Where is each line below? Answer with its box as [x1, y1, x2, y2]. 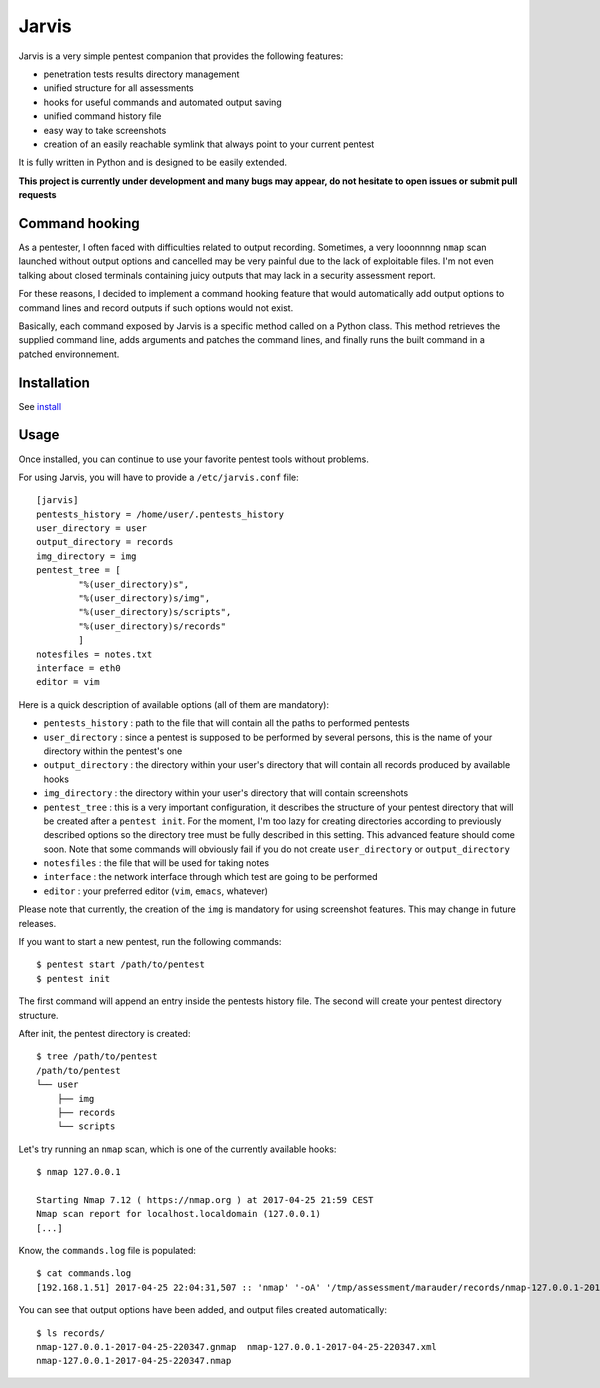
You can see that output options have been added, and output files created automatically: [18, 1304, 387, 1316]
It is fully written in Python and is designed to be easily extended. [18, 156, 288, 169]
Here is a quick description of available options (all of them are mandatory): [18, 698, 330, 710]
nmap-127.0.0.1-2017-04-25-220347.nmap [36, 1355, 232, 1367]
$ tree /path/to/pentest [36, 1051, 158, 1062]
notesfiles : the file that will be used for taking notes [43, 857, 270, 869]
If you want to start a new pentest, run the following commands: [18, 936, 282, 948]
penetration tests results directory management [43, 68, 240, 80]
